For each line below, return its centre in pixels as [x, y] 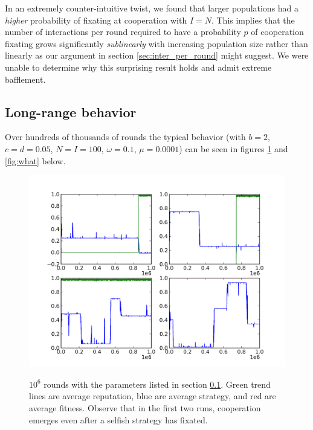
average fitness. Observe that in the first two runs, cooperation [145, 407]
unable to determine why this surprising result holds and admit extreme [138, 67]
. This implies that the [253, 20]
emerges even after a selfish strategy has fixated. [118, 419]
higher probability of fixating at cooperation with [96, 20]
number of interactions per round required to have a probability [123, 32]
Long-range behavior [71, 111]
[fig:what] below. [35, 160]
